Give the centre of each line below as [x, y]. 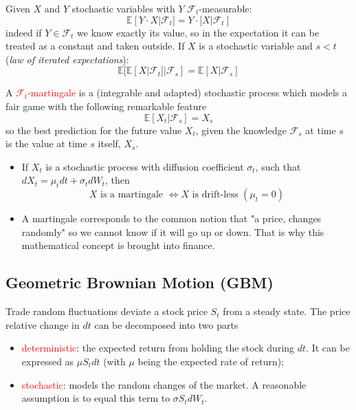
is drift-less [215, 195]
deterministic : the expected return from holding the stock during [158, 348]
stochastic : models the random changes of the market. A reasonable [164, 384]
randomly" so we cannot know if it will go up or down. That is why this [173, 231]
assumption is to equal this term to [96, 398]
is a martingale [132, 195]
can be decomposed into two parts [166, 324]
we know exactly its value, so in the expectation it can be [198, 32]
